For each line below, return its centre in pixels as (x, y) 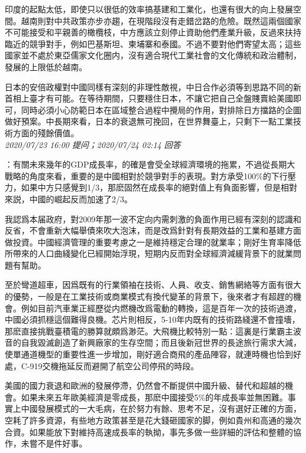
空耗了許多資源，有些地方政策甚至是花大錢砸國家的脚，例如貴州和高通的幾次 (153, 420)
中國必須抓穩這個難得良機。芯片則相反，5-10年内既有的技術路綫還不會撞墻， (152, 319)
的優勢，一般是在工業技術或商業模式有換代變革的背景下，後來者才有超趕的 (149, 296)
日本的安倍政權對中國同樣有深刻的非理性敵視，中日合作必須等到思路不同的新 (153, 86)
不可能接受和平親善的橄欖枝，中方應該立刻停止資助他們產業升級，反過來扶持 (153, 32)
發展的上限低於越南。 (46, 66)
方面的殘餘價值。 (46, 132)
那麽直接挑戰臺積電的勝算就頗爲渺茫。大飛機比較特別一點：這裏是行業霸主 (149, 331)
